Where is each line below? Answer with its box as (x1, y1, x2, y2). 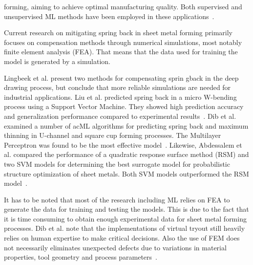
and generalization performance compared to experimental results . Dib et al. (4, 110, 236, 121)
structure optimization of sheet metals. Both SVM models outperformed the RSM (4, 168, 249, 178)
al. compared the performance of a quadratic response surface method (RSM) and (4, 149, 249, 159)
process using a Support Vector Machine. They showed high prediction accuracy (4, 101, 244, 111)
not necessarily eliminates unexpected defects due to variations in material (4, 242, 227, 252)
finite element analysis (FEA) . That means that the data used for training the (4, 46, 238, 57)
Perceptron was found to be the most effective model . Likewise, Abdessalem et (4, 139, 242, 150)
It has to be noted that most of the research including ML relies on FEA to (4, 194, 230, 204)
